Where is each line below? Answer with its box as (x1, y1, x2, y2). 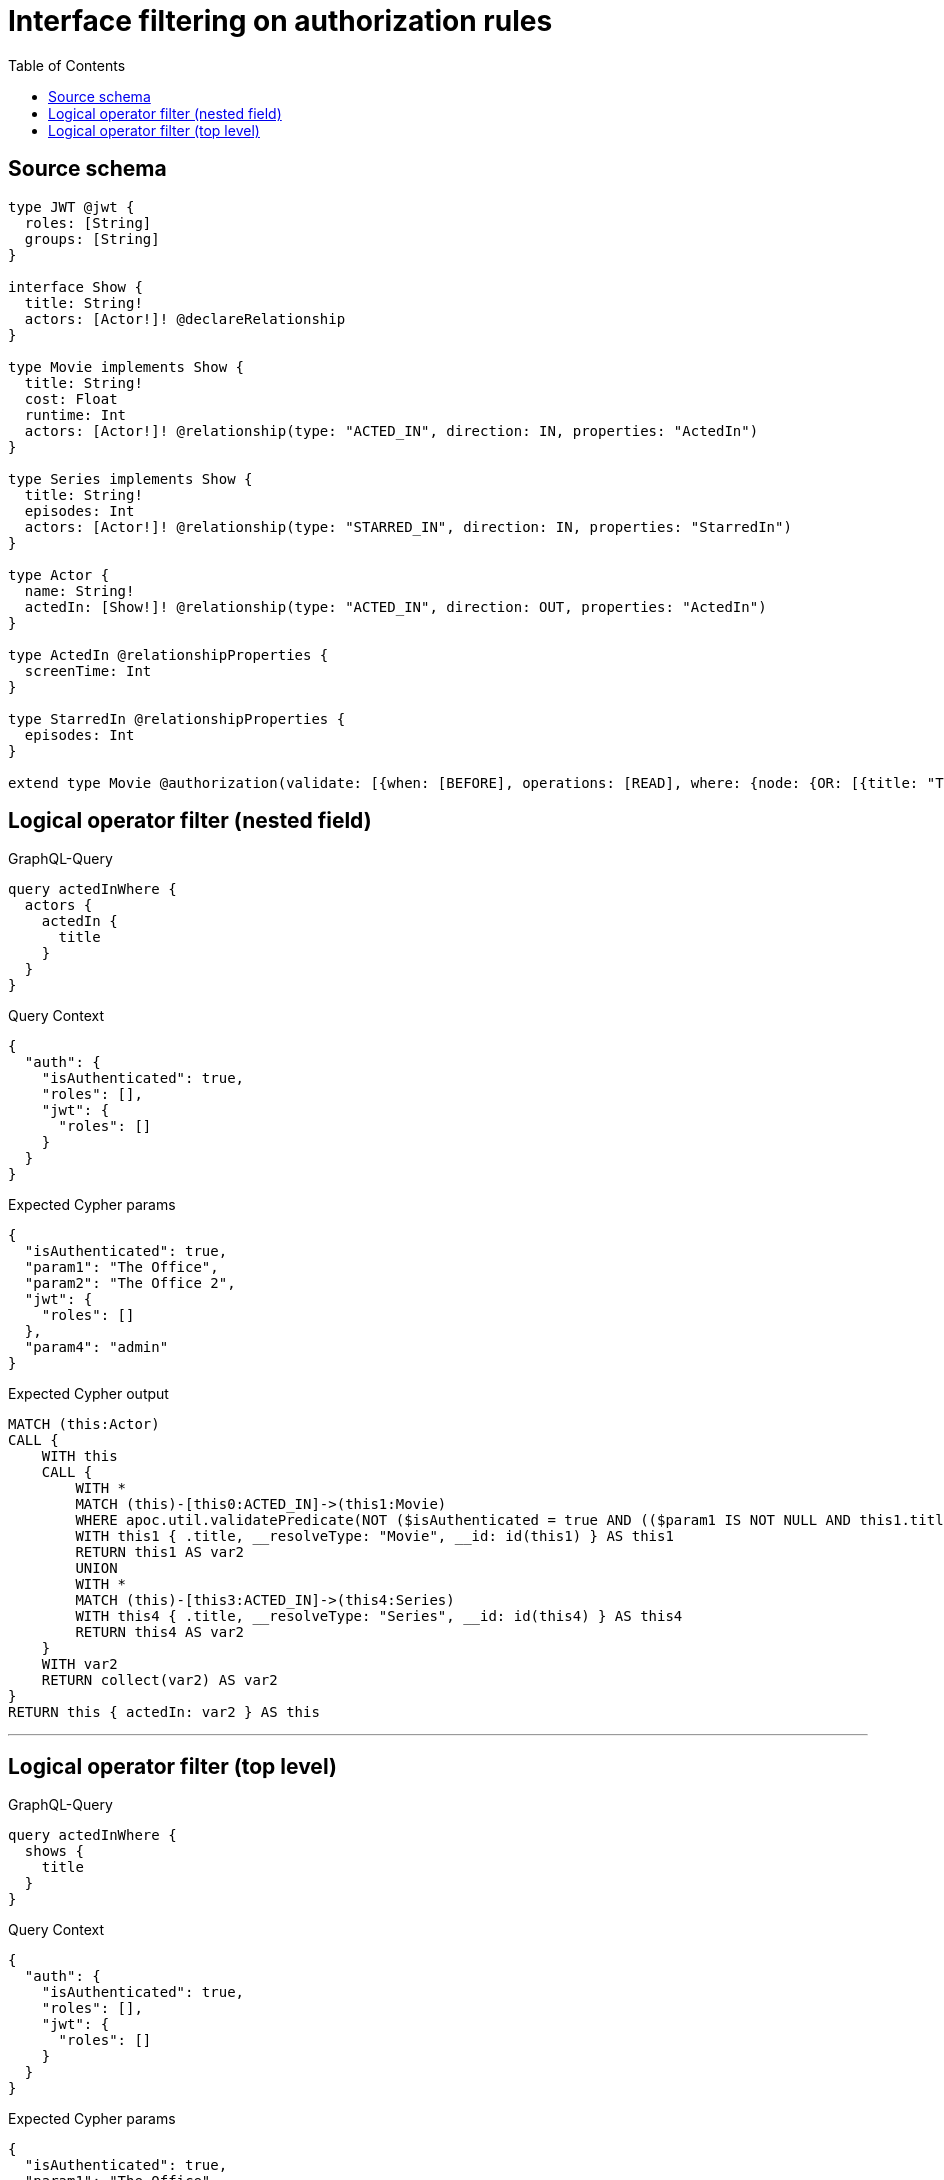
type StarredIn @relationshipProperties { (8, 710, 346, 727)
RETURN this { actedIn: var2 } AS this (8, 1704, 320, 1721)
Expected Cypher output (8, 1385, 169, 1403)
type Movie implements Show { (8, 358, 245, 375)
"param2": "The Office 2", (24, 1275, 236, 1292)
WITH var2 (41, 1656, 118, 1673)
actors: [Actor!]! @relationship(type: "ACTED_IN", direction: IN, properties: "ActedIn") (24, 422, 759, 439)
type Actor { (8, 566, 110, 583)
